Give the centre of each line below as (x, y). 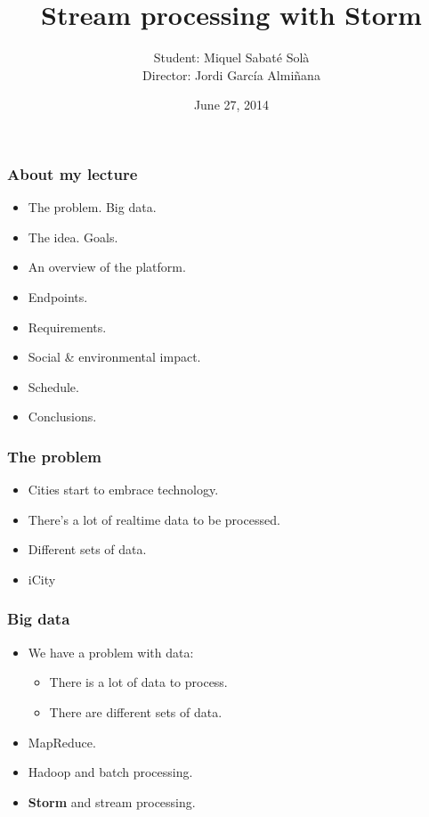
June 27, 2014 (231, 105)
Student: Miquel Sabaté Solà (231, 57)
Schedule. (53, 386)
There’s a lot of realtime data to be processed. (154, 519)
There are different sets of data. (136, 711)
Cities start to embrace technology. (123, 490)
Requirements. (67, 327)
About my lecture (73, 173)
